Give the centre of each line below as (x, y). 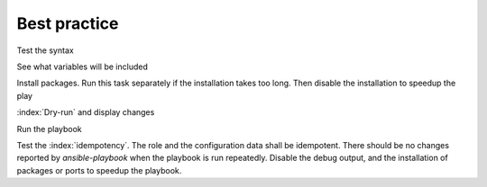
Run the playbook (50, 129)
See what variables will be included (83, 67)
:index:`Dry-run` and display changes (86, 112)
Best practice (68, 23)
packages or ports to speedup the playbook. (99, 170)
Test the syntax (45, 50)
